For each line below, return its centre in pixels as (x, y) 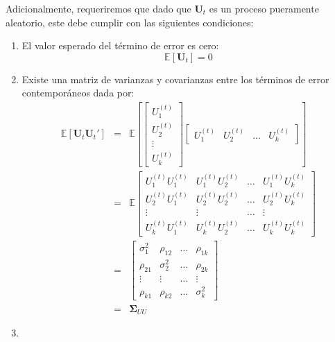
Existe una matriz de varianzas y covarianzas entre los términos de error (175, 79)
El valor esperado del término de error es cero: (120, 45)
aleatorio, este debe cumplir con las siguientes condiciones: (130, 22)
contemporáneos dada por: (78, 93)
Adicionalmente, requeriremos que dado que (98, 8)
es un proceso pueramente (264, 8)
